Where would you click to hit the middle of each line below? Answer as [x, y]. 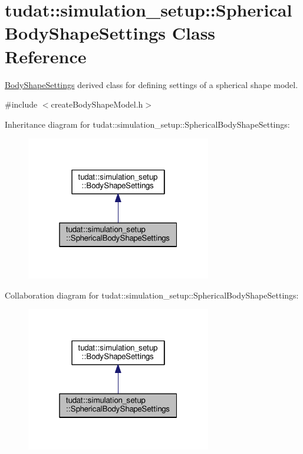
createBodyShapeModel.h [97, 104]
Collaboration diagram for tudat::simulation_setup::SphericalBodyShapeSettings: [152, 295]
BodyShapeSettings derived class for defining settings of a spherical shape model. [151, 84]
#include [21, 104]
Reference [46, 56]
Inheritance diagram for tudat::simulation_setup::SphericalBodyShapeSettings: [147, 124]
